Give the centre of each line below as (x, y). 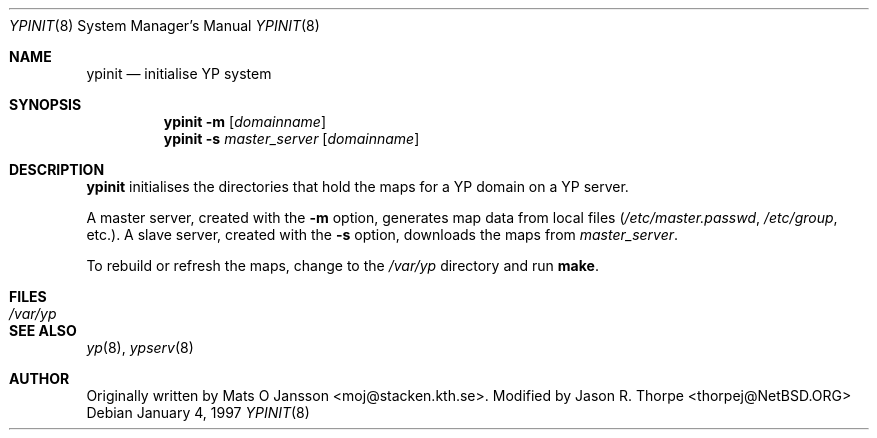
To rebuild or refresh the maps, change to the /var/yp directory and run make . (342, 265)
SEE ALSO (43, 330)
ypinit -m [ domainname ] (244, 121)
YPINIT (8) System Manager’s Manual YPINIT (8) (164, 25)
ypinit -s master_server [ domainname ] (291, 138)
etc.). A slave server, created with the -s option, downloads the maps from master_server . (382, 234)
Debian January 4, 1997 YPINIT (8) (198, 412)
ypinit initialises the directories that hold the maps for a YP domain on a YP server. (357, 186)
